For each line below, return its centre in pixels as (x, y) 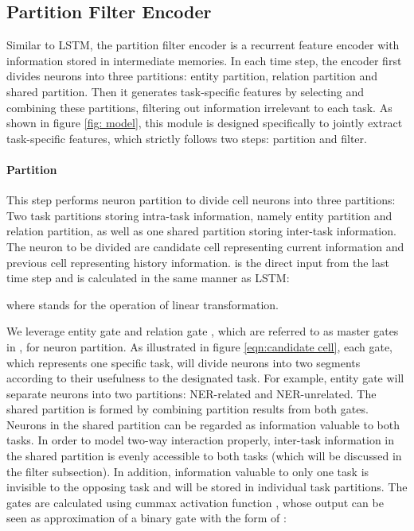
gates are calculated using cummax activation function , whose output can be (195, 502)
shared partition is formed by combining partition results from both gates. (187, 409)
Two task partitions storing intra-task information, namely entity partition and (199, 215)
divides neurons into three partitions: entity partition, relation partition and (192, 76)
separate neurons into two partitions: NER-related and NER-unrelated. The (191, 393)
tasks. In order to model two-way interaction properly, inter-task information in (201, 440)
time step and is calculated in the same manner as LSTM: (148, 278)
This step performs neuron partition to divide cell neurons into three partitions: (201, 200)
